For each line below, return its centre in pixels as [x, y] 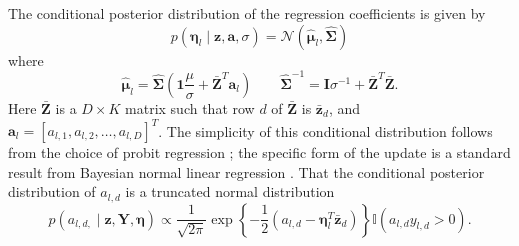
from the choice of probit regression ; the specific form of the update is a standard [259, 152]
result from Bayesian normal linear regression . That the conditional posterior [246, 171]
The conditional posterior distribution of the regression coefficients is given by [247, 13]
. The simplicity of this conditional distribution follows [325, 130]
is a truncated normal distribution [230, 191]
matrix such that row [190, 107]
